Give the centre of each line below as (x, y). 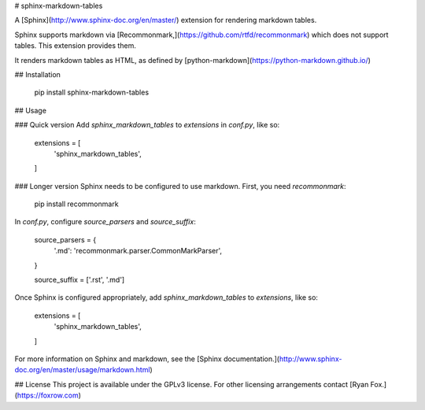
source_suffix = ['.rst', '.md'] (79, 280)
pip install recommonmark (76, 204)
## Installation (37, 74)
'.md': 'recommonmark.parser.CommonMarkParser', (138, 251)
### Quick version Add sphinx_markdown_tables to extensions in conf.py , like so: (147, 125)
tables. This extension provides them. (76, 46)
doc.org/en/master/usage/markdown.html (82, 370)
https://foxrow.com (48, 395)
